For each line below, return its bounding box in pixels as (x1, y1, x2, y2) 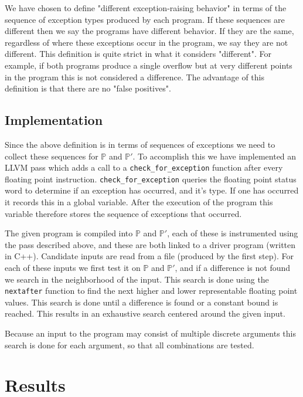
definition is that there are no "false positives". (5, 82, 171, 94)
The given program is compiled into (5, 227, 133, 239)
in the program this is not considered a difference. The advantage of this (5, 70, 265, 83)
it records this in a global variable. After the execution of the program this (5, 196, 273, 208)
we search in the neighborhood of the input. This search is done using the (5, 273, 269, 285)
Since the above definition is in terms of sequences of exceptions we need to (5, 138, 275, 150)
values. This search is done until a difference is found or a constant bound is (5, 296, 278, 308)
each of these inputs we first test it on (5, 262, 141, 274)
